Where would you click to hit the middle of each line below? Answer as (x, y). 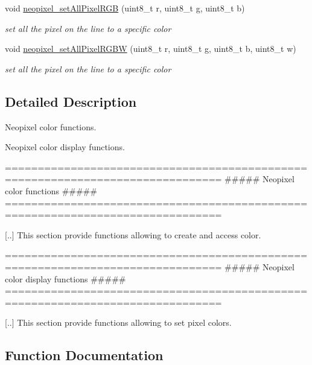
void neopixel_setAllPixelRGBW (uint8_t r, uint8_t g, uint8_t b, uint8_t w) (151, 49)
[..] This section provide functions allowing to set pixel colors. (118, 322)
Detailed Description (71, 101)
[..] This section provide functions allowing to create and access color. (133, 234)
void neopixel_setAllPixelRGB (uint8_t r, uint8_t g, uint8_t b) (125, 8)
